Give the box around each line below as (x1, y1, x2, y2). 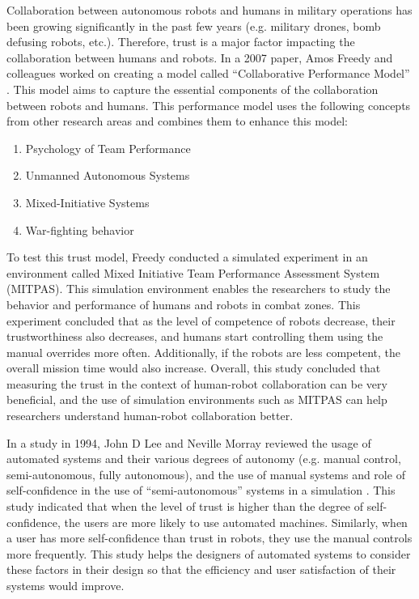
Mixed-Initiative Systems (25, 193, 150, 210)
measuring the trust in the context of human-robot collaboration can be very (6, 375, 387, 392)
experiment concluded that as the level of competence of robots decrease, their (6, 312, 396, 329)
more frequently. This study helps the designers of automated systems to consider (6, 545, 411, 562)
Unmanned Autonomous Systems (25, 167, 190, 184)
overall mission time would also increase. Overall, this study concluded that (6, 359, 381, 376)
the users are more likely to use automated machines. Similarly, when (64, 513, 408, 530)
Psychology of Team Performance (25, 139, 191, 156)
